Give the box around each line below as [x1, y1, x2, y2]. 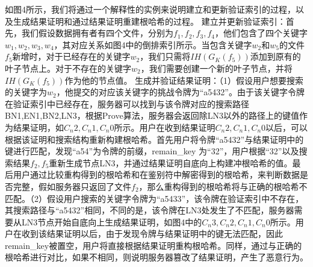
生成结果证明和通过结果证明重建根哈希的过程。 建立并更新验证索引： [13, 14, 286, 27]
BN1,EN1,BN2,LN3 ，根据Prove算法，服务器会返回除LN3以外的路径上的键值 [5, 109, 299, 122]
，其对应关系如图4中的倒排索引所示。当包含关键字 [54, 38, 252, 51]
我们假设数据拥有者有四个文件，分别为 [21, 27, 173, 39]
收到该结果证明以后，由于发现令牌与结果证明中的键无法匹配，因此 [21, 227, 283, 240]
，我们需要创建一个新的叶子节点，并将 [140, 61, 293, 74]
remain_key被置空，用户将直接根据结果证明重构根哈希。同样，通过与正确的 [5, 239, 302, 251]
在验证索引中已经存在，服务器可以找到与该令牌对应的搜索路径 [5, 97, 249, 110]
